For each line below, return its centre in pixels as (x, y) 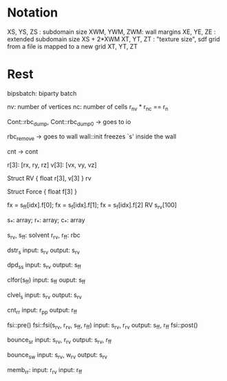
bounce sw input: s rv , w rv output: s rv (57, 356)
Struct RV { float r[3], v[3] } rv (49, 178)
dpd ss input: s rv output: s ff (44, 266)
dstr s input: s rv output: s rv (44, 251)
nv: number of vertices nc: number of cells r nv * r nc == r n (88, 107)
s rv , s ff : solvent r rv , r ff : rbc (44, 236)
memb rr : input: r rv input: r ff (45, 371)
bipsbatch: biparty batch (42, 93)
